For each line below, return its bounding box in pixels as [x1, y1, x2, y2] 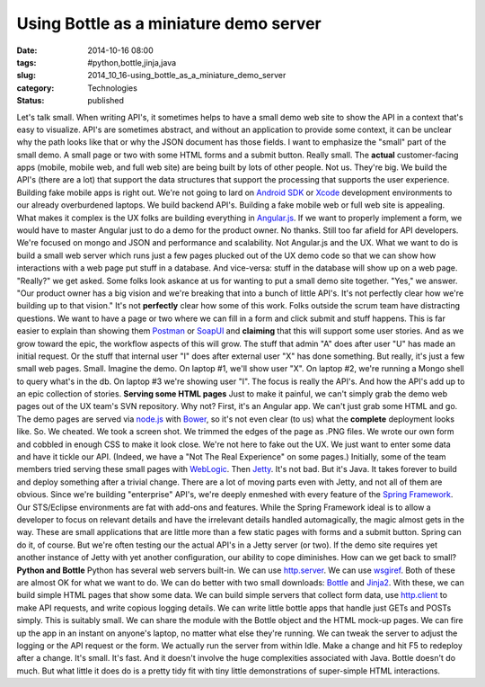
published [87, 95, 125, 106]
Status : [16, 95, 45, 106]
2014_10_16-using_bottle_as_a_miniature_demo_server [87, 70, 287, 81]
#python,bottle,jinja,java [87, 57, 177, 67]
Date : [16, 45, 38, 56]
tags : [16, 57, 37, 67]
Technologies [87, 82, 138, 94]
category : [16, 82, 55, 94]
